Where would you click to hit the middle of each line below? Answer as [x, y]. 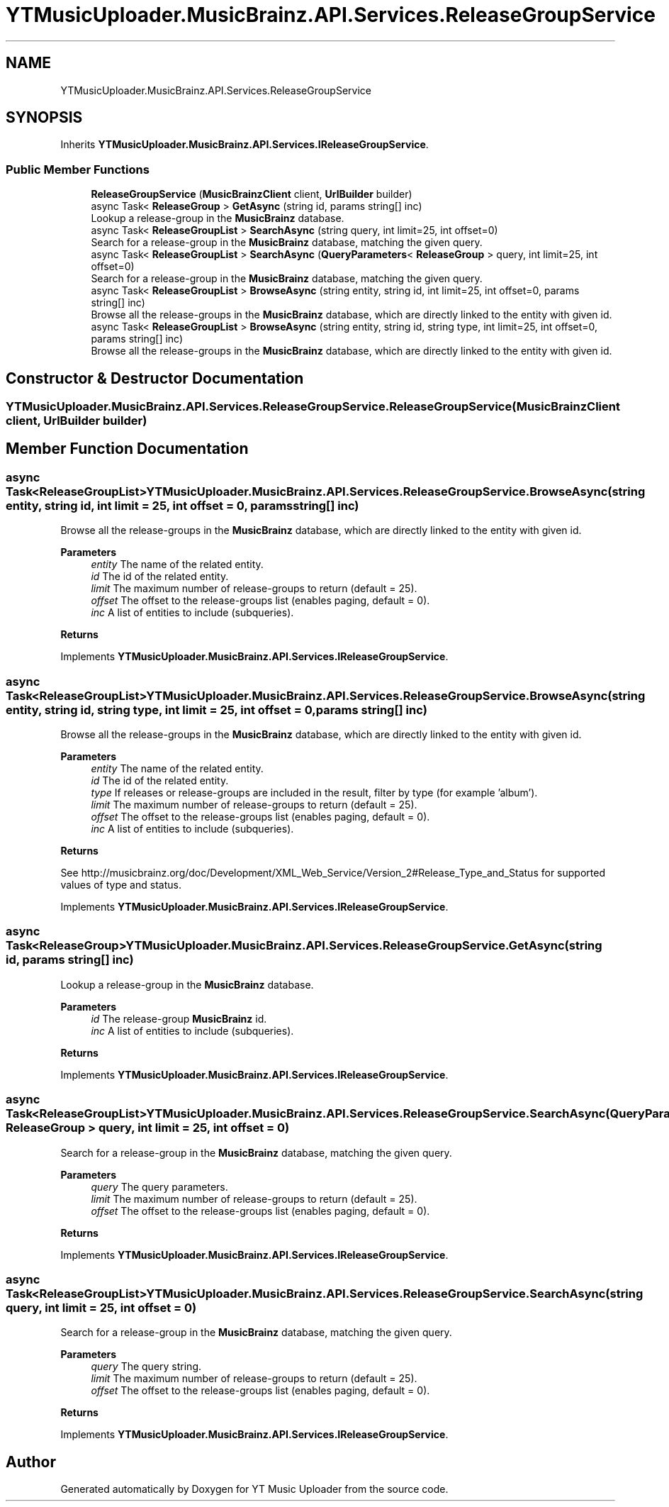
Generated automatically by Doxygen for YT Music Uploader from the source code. [254, 1489]
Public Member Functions [78, 169]
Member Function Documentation [127, 449]
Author [31, 1462]
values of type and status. [121, 885]
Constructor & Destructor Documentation [155, 378]
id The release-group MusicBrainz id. [179, 1018]
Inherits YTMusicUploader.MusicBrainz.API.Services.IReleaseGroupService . [244, 145]
